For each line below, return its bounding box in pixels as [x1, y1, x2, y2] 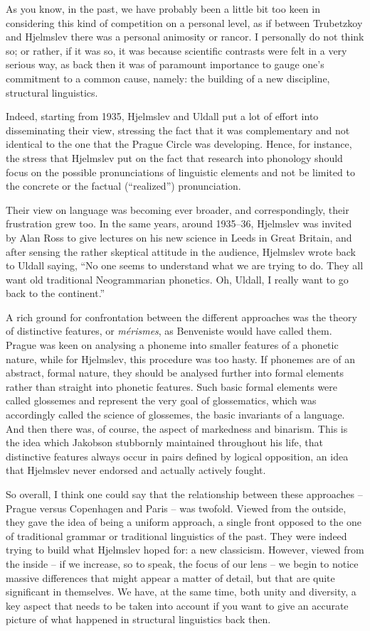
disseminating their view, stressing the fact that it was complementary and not [6, 122, 350, 137]
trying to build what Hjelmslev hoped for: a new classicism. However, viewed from [6, 542, 364, 557]
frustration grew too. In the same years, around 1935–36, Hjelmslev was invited [6, 216, 352, 231]
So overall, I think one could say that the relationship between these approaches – [6, 487, 363, 501]
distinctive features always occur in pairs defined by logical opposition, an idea [6, 448, 349, 463]
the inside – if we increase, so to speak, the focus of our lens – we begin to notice [6, 556, 359, 571]
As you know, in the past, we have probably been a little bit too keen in [6, 1, 320, 16]
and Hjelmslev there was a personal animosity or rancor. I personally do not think [6, 29, 364, 44]
